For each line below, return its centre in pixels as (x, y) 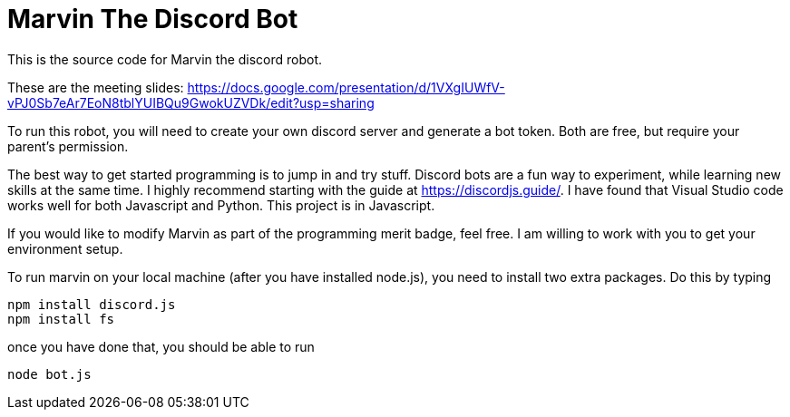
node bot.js (49, 374)
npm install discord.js (92, 304)
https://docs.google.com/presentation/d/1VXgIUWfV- (346, 87)
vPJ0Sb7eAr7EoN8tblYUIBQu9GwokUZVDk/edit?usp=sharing (191, 102)
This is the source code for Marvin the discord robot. (165, 59)
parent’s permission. (68, 146)
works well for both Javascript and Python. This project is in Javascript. (221, 205)
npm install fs (61, 319)
